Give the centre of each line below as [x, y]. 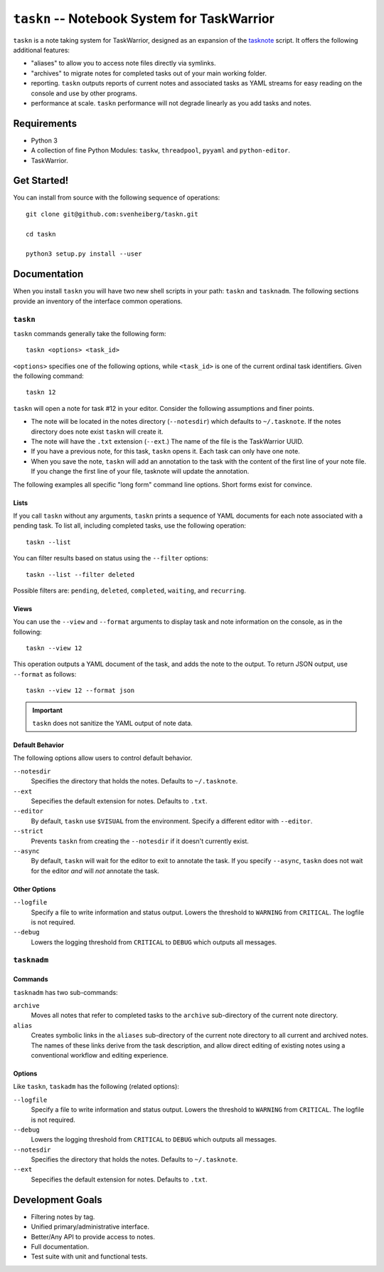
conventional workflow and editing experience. [100, 1055]
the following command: [49, 376]
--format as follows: [45, 674]
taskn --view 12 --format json [80, 690]
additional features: [42, 50]
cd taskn [41, 234]
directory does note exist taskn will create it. [97, 432]
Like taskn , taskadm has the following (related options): [96, 1087]
